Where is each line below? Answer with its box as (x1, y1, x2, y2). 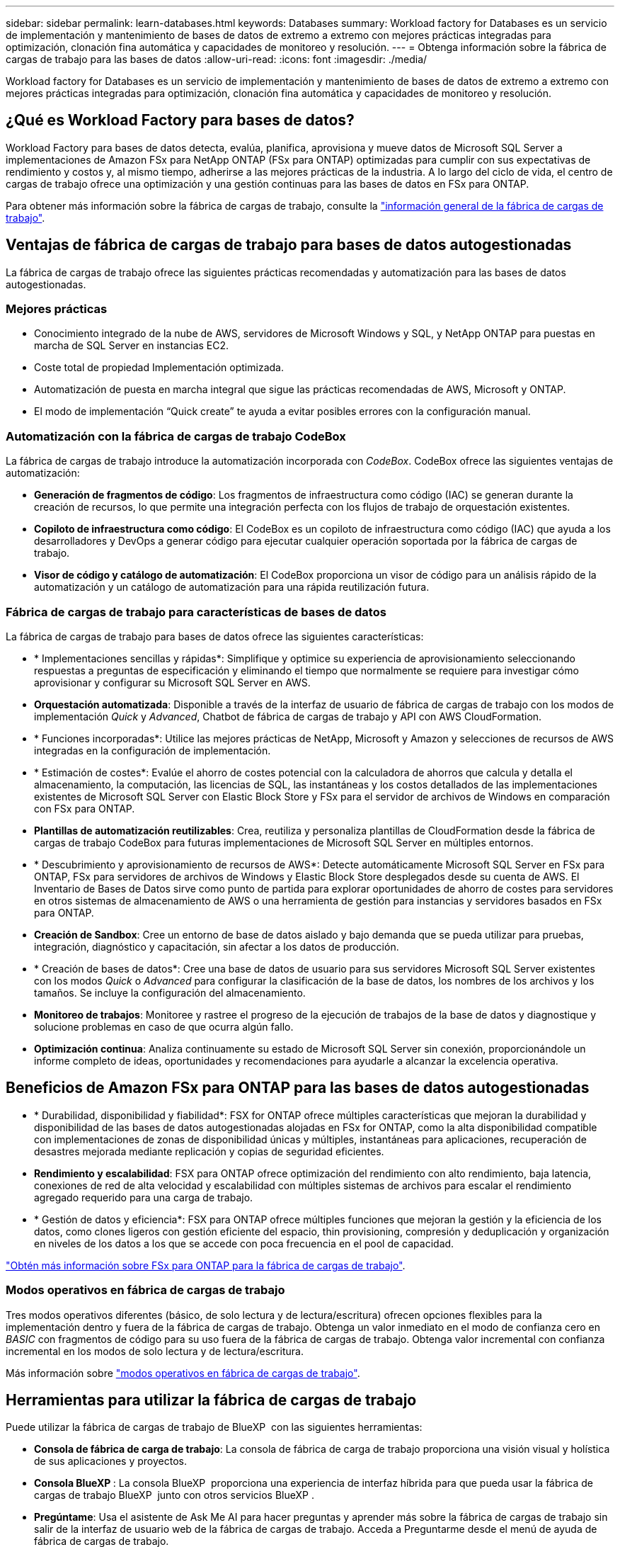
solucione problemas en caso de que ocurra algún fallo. (34, 1020, 294, 1033)
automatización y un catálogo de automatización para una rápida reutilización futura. (34, 581, 430, 594)
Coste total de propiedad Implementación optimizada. (34, 361, 284, 374)
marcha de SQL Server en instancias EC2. (34, 339, 229, 352)
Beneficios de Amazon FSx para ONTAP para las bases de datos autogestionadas (6, 1079, 590, 1097)
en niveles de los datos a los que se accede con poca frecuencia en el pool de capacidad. (34, 1237, 454, 1249)
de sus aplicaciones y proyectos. (34, 1455, 187, 1468)
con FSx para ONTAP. (34, 802, 135, 815)
